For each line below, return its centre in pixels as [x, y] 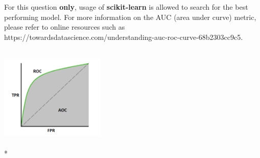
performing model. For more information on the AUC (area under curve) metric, [130, 17]
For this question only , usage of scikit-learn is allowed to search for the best [126, 7]
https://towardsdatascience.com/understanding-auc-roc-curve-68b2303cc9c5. [124, 37]
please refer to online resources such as [65, 27]
